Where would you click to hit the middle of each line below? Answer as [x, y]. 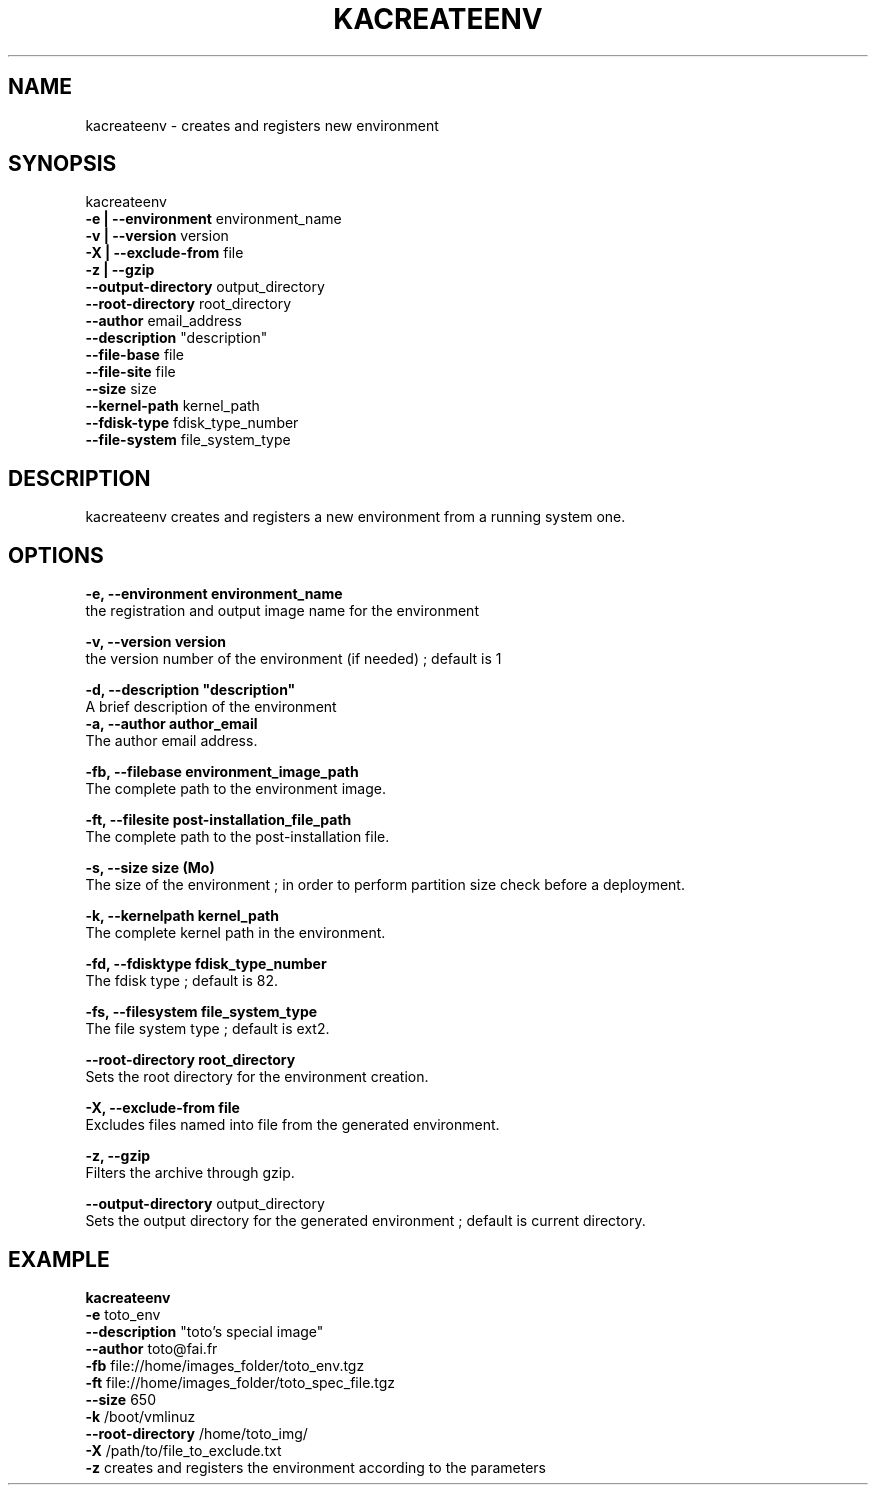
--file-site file [130, 372]
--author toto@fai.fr [151, 1348]
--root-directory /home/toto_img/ [196, 1433]
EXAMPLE [59, 1259]
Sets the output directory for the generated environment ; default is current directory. [365, 1221]
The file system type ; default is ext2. [207, 1029]
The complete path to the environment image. [235, 789]
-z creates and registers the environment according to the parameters [315, 1467]
